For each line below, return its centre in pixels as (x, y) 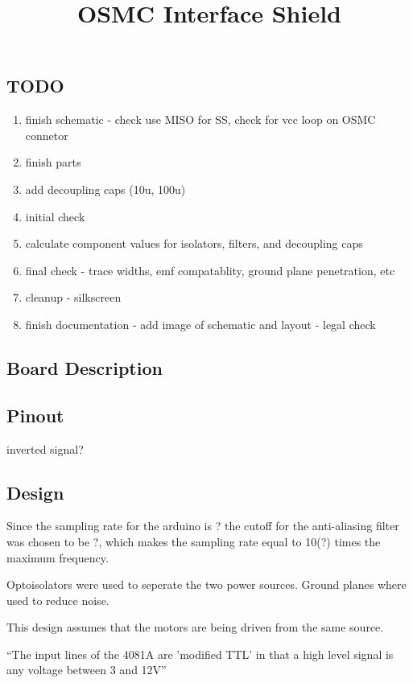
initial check (55, 216)
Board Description (85, 367)
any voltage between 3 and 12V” (87, 670)
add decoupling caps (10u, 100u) (105, 189)
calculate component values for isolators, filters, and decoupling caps (194, 243)
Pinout (35, 415)
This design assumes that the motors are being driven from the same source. (195, 627)
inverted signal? (45, 448)
